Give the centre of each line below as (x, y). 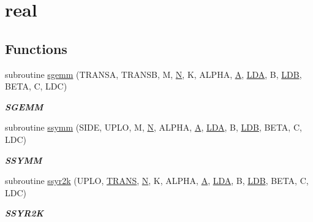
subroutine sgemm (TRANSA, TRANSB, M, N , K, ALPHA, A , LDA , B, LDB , (153, 74)
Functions (36, 48)
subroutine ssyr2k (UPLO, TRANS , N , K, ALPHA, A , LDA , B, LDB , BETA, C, (157, 181)
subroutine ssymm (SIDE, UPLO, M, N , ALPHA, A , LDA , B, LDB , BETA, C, (153, 127)
